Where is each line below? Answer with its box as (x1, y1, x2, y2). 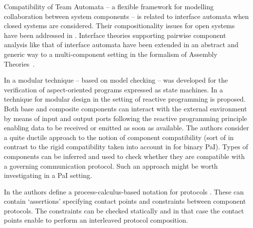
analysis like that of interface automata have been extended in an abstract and (4, 39, 239, 50)
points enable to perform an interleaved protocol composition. (4, 215, 188, 225)
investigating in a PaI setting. (4, 170, 92, 180)
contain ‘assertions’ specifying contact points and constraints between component (4, 196, 246, 206)
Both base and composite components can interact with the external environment (4, 103, 247, 113)
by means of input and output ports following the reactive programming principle (4, 113, 247, 123)
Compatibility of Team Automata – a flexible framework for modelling (4, 1, 214, 11)
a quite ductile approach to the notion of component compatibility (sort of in (4, 132, 234, 142)
